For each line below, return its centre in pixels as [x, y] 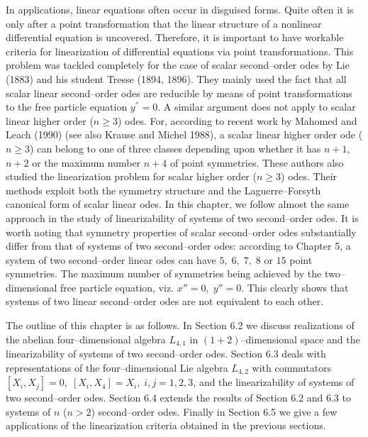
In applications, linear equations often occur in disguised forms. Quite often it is [180, 9]
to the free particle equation [67, 107]
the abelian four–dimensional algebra [86, 339]
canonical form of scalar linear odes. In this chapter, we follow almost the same [178, 204]
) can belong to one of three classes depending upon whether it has [175, 148]
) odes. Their [309, 176]
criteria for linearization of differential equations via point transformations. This [180, 51]
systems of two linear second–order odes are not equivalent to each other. [165, 301]
